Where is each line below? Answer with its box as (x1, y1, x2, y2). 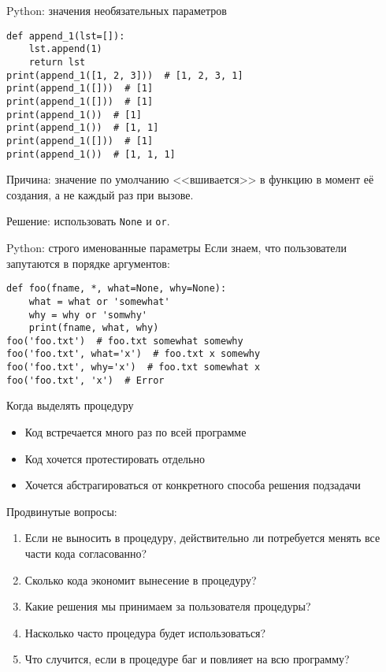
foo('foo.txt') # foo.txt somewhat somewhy (6, 335, 243, 347)
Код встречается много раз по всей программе (24, 424, 247, 440)
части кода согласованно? (24, 545, 147, 561)
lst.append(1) (28, 43, 102, 55)
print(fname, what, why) (28, 322, 159, 334)
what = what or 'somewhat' (28, 295, 170, 307)
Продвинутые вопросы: (6, 503, 117, 519)
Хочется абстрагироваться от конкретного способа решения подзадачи (24, 477, 361, 493)
